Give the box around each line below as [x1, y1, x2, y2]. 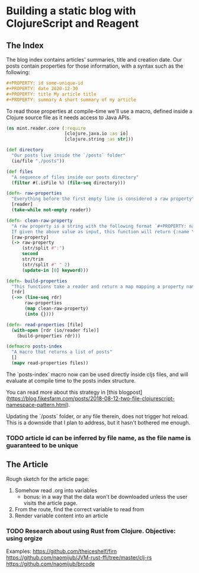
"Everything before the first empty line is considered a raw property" [11, 196, 195, 202]
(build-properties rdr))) [17, 333, 81, 339]
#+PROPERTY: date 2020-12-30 [6, 85, 78, 91]
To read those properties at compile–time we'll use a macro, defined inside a [6, 107, 192, 114]
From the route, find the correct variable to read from [14, 505, 145, 512]
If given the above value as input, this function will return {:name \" [11, 228, 197, 235]
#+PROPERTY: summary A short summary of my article [6, 97, 136, 103]
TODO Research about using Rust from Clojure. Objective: [6, 527, 176, 535]
